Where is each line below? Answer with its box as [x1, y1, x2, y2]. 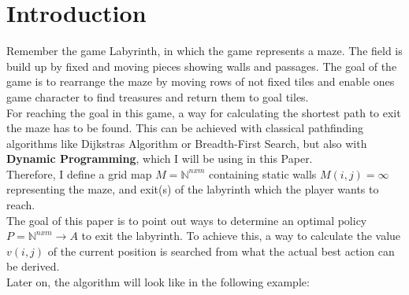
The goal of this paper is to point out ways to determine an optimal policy [6, 212, 367, 228]
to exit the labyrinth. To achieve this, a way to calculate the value [81, 227, 401, 244]
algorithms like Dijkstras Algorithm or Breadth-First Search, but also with [6, 135, 367, 151]
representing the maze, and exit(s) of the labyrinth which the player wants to [6, 181, 379, 197]
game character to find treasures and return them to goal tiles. [6, 88, 309, 105]
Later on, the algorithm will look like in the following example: [6, 274, 310, 290]
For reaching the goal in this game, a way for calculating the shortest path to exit [6, 104, 401, 120]
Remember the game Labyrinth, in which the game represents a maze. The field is [6, 42, 403, 59]
